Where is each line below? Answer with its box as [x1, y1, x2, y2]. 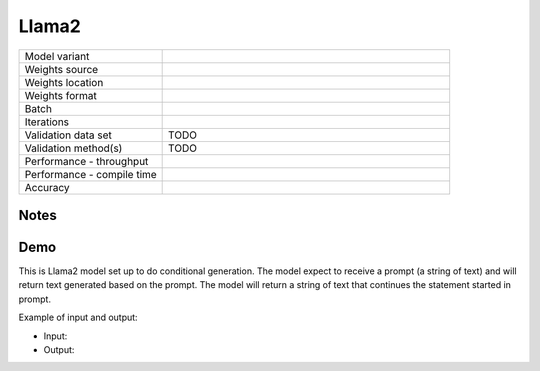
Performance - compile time [24, 167, 157, 181]
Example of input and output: [18, 311, 139, 324]
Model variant [24, 49, 90, 63]
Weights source [24, 62, 99, 76]
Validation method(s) [24, 141, 123, 155]
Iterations [24, 115, 70, 129]
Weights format [24, 88, 97, 102]
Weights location [24, 75, 104, 89]
